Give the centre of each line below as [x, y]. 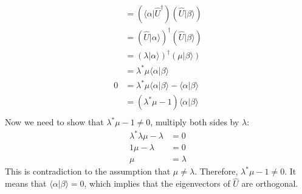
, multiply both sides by [195, 122]
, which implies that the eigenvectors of [157, 183]
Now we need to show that [54, 122]
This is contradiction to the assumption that [88, 171]
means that [26, 183]
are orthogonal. [270, 183]
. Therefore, [216, 171]
